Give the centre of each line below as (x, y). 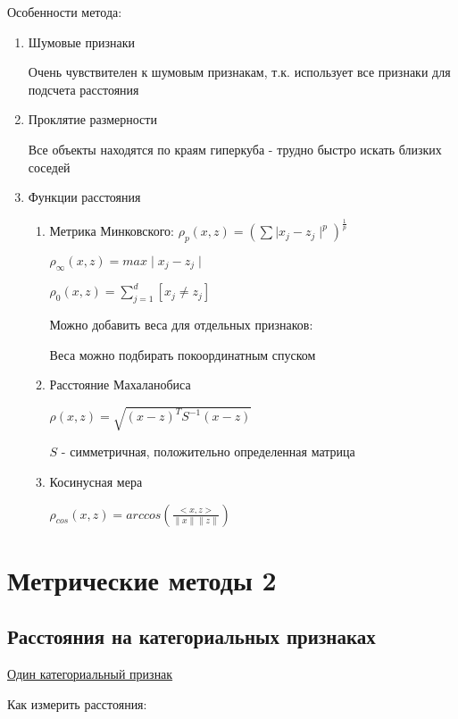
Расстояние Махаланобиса (120, 385)
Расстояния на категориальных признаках (192, 636)
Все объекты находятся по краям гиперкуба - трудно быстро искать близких (235, 149)
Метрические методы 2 (142, 579)
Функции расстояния (84, 197)
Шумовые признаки (82, 42)
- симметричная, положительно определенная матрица (208, 451)
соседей (49, 167)
